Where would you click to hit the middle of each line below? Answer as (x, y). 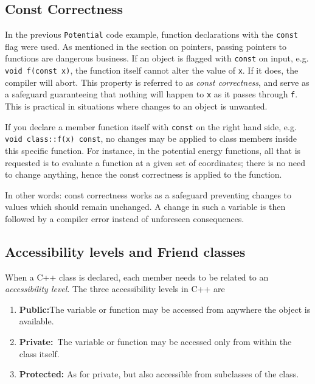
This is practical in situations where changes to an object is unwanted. (136, 106)
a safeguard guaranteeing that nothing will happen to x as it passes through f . (151, 94)
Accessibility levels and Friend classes (125, 251)
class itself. (39, 353)
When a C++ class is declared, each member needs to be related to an (137, 277)
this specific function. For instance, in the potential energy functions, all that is (153, 150)
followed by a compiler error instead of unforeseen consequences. (125, 218)
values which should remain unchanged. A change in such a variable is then (145, 207)
